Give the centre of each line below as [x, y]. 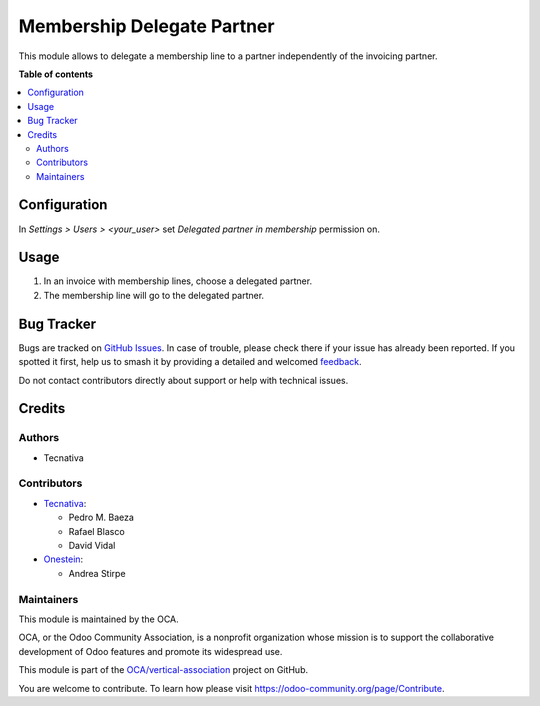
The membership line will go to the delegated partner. [154, 295]
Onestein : [63, 559]
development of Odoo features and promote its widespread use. [150, 651]
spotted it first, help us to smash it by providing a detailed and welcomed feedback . [190, 362]
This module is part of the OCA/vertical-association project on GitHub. [163, 670]
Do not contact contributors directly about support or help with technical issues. [183, 380]
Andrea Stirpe [97, 573]
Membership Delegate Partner [146, 26]
